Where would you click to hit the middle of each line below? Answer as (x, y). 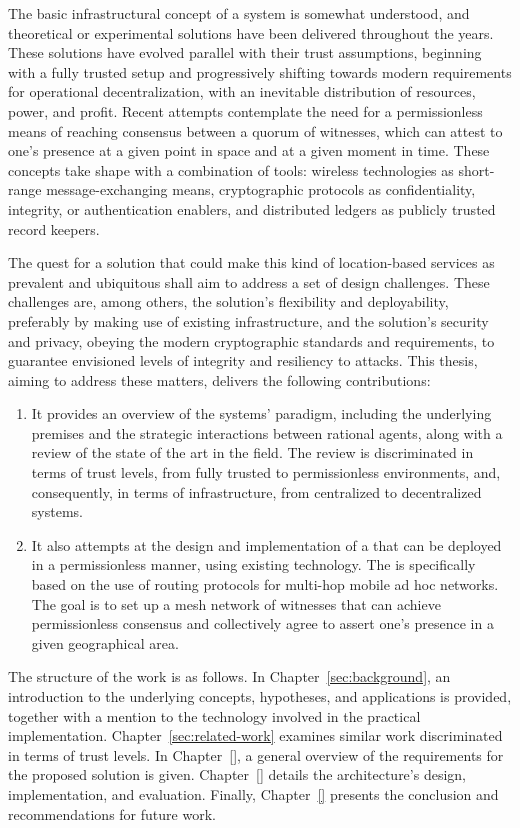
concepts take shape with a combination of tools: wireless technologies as (231, 169)
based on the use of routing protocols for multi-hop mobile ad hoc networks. (265, 584)
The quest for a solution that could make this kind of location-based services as (251, 262)
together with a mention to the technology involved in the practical (214, 715)
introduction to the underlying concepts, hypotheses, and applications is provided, (260, 696)
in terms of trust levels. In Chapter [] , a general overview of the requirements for (256, 754)
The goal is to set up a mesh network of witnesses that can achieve (236, 603)
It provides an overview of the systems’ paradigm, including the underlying (261, 413)
